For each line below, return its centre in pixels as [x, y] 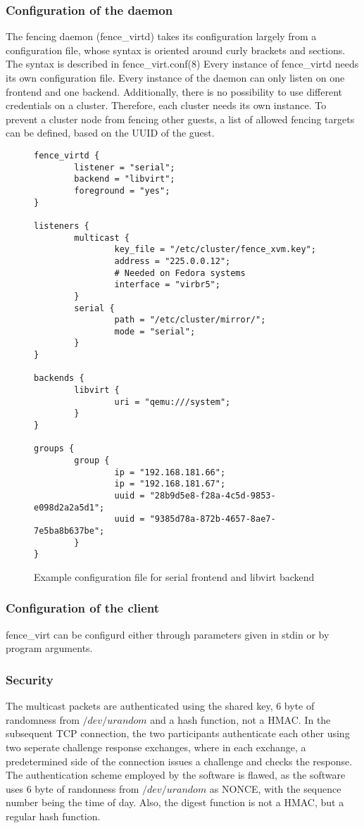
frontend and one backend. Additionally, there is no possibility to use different [174, 91]
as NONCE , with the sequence [275, 788]
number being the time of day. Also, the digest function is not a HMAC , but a [175, 802]
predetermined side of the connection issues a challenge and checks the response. [179, 761]
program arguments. [49, 648]
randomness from [43, 719]
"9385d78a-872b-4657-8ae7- [213, 519]
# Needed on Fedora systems [180, 273]
